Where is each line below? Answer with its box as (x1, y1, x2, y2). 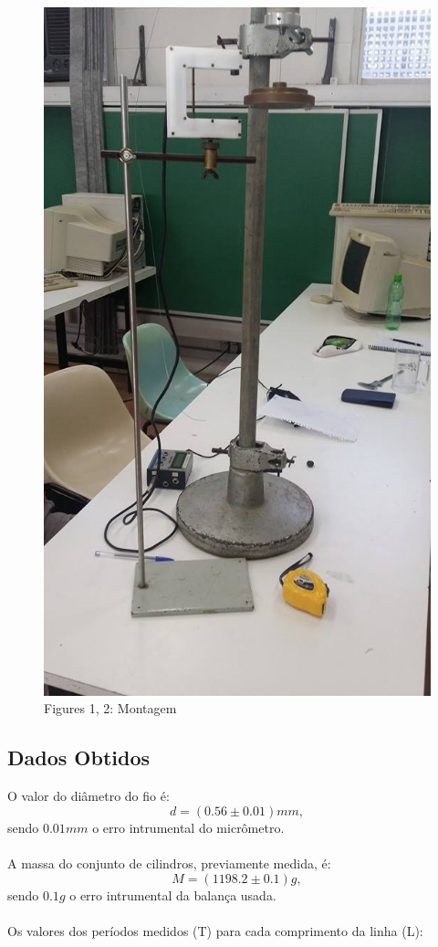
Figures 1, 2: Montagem (44, 699, 177, 718)
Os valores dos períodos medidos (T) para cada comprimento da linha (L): (7, 921, 423, 940)
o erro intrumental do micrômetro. (92, 817, 285, 837)
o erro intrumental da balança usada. (69, 885, 276, 904)
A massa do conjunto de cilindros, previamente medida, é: (7, 853, 331, 872)
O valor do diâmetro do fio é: (7, 786, 170, 805)
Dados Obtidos (7, 743, 151, 772)
